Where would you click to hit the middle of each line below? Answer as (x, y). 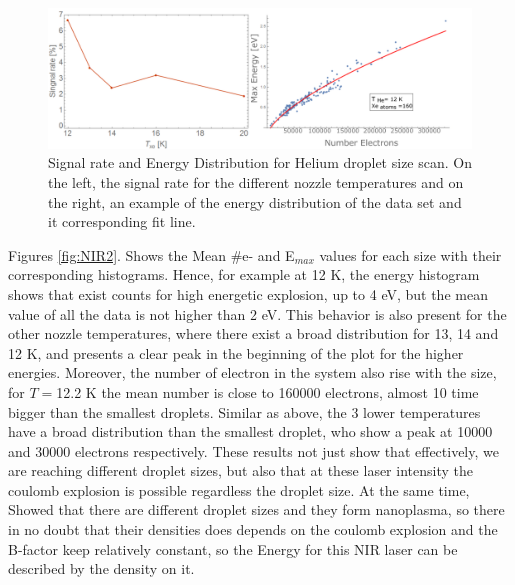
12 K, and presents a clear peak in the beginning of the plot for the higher (236, 352)
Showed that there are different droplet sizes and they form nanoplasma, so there (256, 509)
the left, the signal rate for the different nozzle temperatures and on (256, 181)
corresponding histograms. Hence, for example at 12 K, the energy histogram (244, 274)
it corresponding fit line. (122, 221)
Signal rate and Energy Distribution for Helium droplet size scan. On (260, 162)
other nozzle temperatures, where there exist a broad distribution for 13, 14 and (253, 333)
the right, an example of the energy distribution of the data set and (255, 201)
